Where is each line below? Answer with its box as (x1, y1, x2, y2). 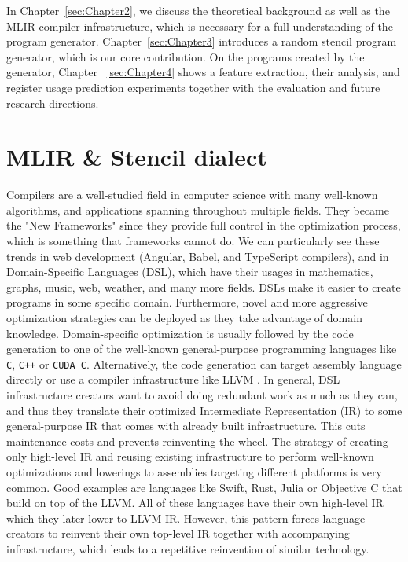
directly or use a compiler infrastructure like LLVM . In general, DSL (6, 371, 340, 388)
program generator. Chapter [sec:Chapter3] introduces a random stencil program (6, 33, 397, 50)
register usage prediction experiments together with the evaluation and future (6, 79, 380, 95)
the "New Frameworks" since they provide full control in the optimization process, (6, 217, 401, 233)
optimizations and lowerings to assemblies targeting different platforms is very (6, 464, 382, 480)
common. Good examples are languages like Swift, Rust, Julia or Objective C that (6, 479, 402, 495)
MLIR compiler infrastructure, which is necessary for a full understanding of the (6, 17, 393, 34)
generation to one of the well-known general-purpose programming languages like (6, 340, 397, 357)
